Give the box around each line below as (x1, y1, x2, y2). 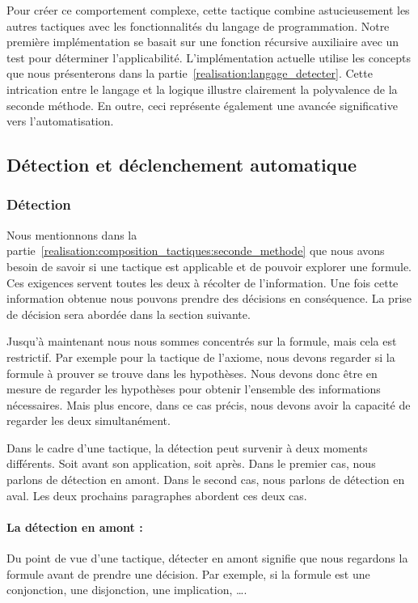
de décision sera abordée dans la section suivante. (6, 305, 251, 322)
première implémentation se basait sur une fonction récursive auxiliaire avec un (6, 33, 399, 50)
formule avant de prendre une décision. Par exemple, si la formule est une (6, 565, 370, 582)
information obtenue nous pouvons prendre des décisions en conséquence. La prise (6, 290, 412, 307)
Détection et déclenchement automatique (6, 152, 357, 177)
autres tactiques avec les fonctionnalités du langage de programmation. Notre (6, 17, 390, 34)
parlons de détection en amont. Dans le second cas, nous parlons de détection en (6, 471, 405, 488)
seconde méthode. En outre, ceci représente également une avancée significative (6, 96, 398, 113)
